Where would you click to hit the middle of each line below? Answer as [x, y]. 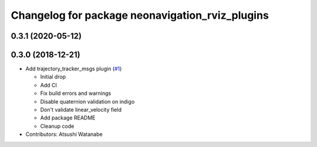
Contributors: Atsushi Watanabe [64, 134]
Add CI [48, 85]
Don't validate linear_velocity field [81, 110]
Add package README [68, 118]
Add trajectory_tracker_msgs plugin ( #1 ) [74, 69]
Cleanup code [57, 126]
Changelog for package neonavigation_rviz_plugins [140, 15]
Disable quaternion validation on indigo [87, 101]
